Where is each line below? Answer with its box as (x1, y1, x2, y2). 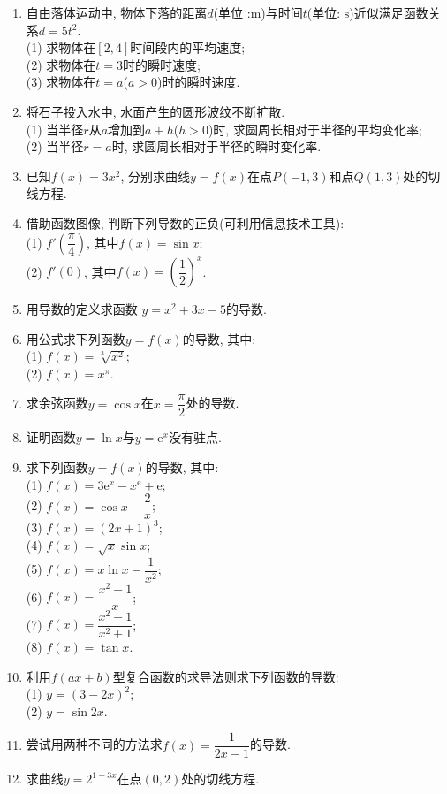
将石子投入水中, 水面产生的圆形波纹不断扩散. (26, 102, 285, 120)
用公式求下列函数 (26, 329, 125, 347)
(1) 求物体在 (26, 38, 96, 57)
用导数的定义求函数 (26, 300, 138, 318)
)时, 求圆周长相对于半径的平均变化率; (208, 119, 422, 138)
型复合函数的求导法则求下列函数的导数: (112, 667, 339, 685)
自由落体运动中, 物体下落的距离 (26, 4, 208, 21)
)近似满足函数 (349, 4, 428, 21)
